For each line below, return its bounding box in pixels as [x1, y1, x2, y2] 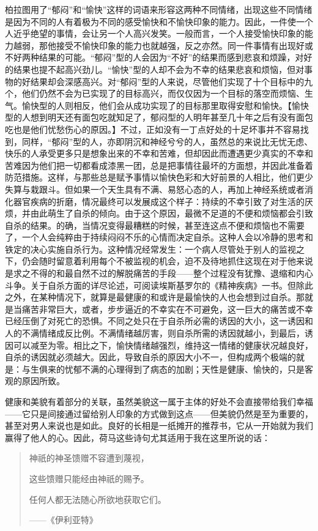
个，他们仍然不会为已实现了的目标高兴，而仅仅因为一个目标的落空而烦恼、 [5, 87, 305, 100]
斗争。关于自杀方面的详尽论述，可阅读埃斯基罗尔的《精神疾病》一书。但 [5, 278, 296, 291]
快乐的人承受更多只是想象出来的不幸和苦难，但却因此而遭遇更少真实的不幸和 [5, 147, 313, 160]
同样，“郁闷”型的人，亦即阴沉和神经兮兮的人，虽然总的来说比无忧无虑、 [21, 135, 313, 147]
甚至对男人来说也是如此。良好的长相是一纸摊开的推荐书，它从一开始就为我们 [5, 419, 313, 432]
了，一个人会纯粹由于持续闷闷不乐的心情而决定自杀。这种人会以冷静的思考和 [5, 231, 313, 243]
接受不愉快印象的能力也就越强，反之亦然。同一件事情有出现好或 [56, 39, 313, 51]
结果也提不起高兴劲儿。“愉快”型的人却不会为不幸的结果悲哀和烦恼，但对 [13, 62, 305, 75]
